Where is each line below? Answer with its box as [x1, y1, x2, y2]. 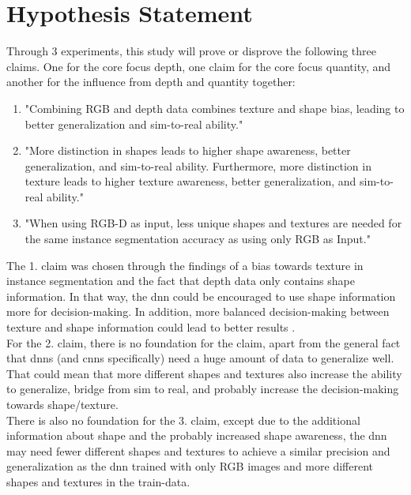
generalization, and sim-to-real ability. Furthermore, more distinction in [25, 157, 371, 174]
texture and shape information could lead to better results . [6, 319, 296, 336]
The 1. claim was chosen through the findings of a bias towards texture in [6, 257, 364, 273]
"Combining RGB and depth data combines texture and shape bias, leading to [25, 99, 405, 116]
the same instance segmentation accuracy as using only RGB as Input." [25, 231, 371, 247]
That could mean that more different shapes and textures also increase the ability [6, 365, 402, 381]
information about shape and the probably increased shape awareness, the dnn [6, 427, 387, 444]
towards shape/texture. [6, 396, 119, 412]
